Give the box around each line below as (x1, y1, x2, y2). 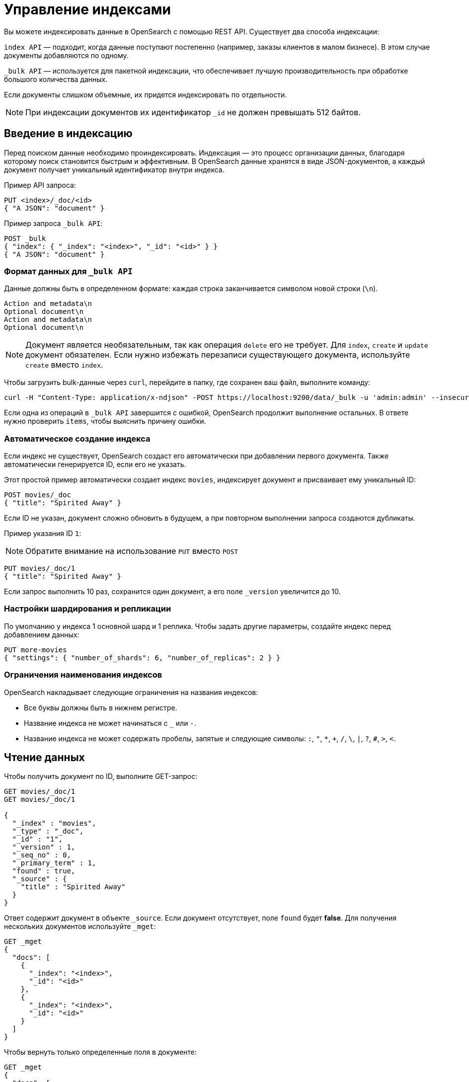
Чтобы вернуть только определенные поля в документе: (4, 1048, 197, 1057)
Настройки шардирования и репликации (4, 604, 171, 614)
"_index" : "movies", (12, 819, 96, 828)
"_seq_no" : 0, (12, 851, 71, 859)
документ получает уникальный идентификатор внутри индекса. (4, 165, 225, 174)
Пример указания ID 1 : (4, 529, 81, 538)
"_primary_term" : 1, (12, 859, 96, 867)
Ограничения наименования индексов (4, 670, 162, 680)
